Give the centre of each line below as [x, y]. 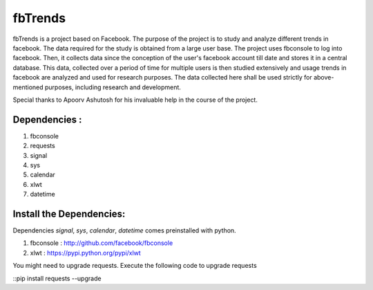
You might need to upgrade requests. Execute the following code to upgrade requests [135, 266]
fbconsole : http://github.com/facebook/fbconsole [102, 243]
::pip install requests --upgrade [57, 278]
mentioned [28, 87]
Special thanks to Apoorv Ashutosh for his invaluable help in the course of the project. [135, 100]
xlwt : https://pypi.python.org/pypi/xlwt [85, 253]
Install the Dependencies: [69, 214]
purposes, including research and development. [113, 87]
